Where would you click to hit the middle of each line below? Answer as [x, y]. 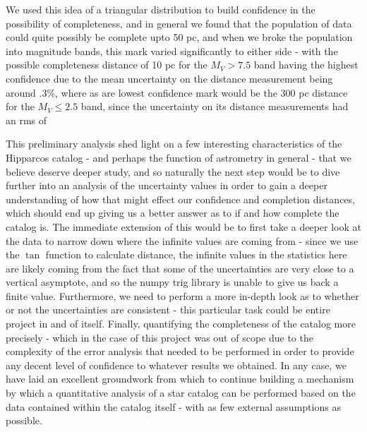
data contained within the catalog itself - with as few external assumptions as [173, 406]
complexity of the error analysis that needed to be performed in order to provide [180, 351]
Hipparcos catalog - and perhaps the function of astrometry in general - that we [179, 157]
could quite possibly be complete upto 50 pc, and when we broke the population [179, 37]
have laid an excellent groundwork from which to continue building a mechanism [180, 379]
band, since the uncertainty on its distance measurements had [215, 106]
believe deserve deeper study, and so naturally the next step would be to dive [173, 171]
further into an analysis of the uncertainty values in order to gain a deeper [167, 185]
